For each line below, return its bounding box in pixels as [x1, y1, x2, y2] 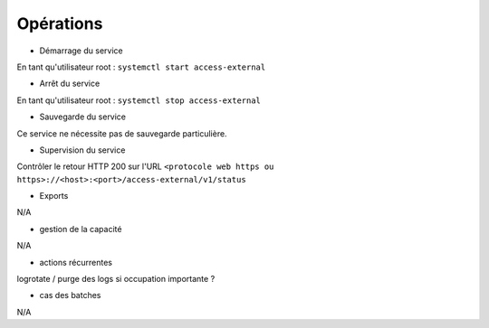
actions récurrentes [39, 257, 113, 267]
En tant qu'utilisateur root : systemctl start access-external [16, 61, 266, 72]
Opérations [16, 14, 103, 33]
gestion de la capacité [39, 223, 122, 234]
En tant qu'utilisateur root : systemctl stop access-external [16, 95, 262, 106]
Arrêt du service [39, 78, 101, 89]
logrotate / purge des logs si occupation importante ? [16, 274, 216, 285]
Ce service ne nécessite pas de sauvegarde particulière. [16, 127, 227, 139]
